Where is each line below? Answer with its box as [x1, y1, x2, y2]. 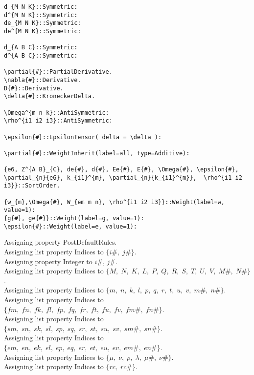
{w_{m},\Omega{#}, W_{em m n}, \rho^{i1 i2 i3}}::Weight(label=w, [4, 198, 225, 206]
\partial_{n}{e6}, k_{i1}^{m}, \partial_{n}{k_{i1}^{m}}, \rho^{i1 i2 [4, 174, 242, 181]
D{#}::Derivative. [4, 84, 64, 92]
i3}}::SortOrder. [4, 182, 60, 189]
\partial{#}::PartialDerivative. [4, 68, 113, 76]
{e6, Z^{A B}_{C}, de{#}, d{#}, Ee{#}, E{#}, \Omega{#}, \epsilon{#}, [4, 166, 239, 173]
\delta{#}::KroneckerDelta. [4, 93, 95, 100]
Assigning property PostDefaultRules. [4, 237, 117, 247]
